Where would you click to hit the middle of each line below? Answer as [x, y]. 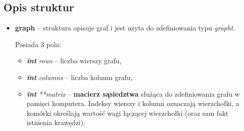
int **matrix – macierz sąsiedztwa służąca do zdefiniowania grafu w [133, 93]
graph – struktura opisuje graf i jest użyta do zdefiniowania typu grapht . [125, 28]
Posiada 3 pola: [38, 44]
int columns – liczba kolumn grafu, [80, 77]
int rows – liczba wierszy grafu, [74, 61]
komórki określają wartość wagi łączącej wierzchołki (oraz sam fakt [128, 113]
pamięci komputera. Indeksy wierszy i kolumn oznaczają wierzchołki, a [133, 103]
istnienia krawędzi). [56, 122]
